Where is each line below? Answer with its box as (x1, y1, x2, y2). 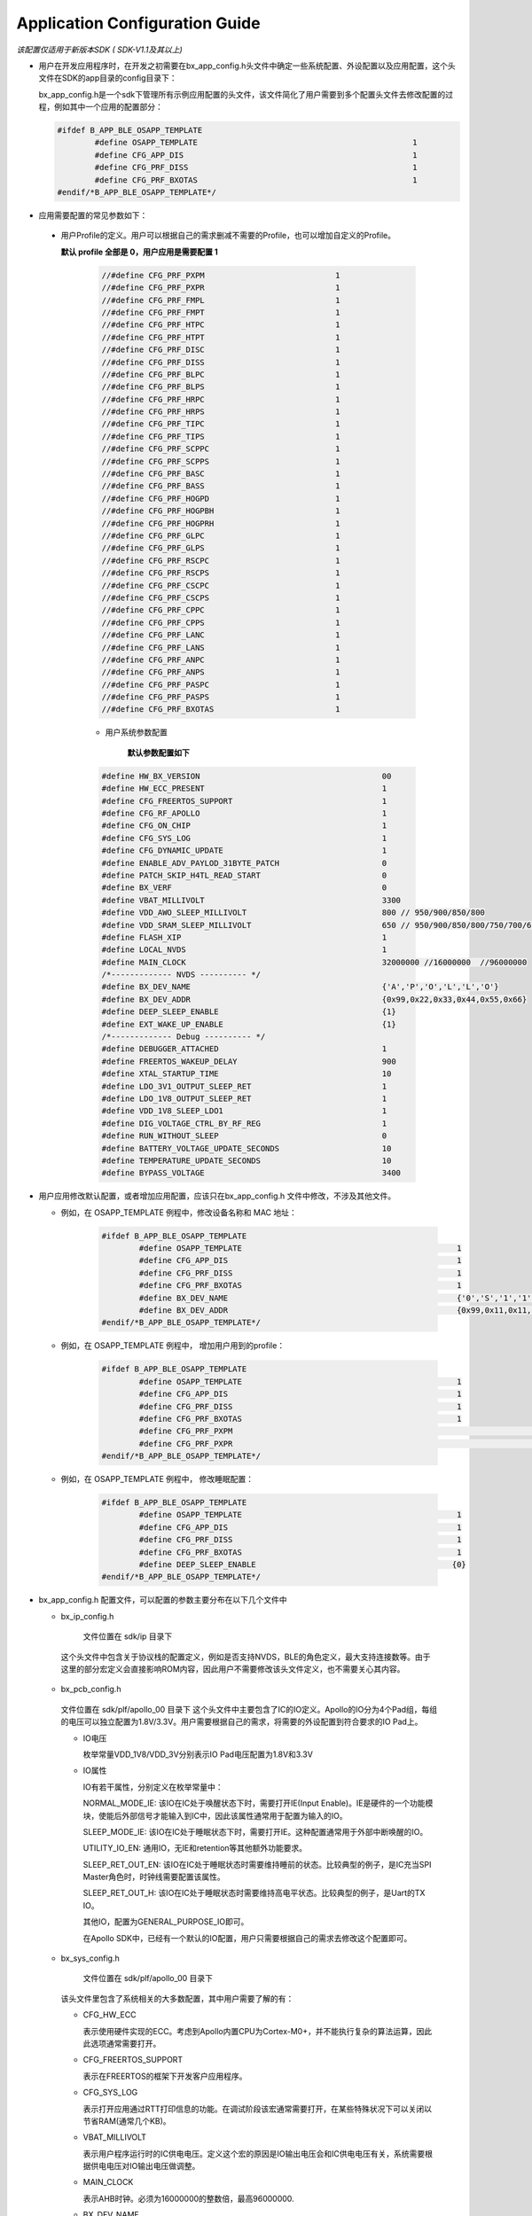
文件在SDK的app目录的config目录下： (38, 73, 177, 83)
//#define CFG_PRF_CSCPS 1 (101, 592, 340, 603)
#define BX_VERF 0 (101, 883, 387, 893)
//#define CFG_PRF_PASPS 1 (101, 692, 340, 702)
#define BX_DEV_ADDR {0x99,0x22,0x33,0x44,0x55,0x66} (101, 994, 528, 1004)
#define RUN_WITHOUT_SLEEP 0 (101, 1131, 387, 1141)
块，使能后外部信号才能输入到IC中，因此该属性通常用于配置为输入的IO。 (82, 1810, 348, 1821)
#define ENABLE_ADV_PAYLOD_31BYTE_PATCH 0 (101, 858, 387, 868)
